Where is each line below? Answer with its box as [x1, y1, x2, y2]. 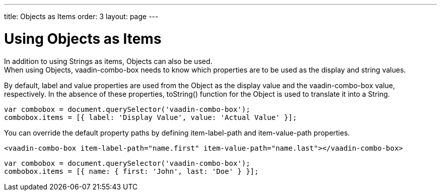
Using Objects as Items [4, 30, 162, 47]
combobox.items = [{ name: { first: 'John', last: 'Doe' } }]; [4, 167, 259, 175]
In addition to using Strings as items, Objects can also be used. [4, 56, 212, 66]
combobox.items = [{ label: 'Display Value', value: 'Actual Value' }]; [4, 113, 297, 121]
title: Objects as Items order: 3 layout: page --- [4, 12, 159, 21]
